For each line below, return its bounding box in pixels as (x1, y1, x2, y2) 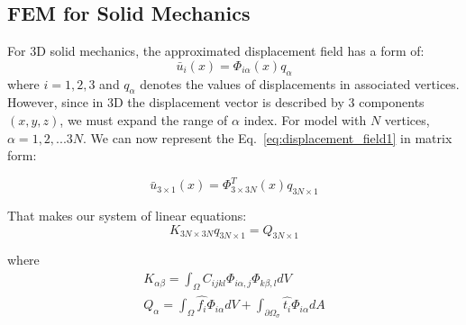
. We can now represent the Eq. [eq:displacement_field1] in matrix (83, 128, 452, 147)
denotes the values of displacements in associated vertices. (140, 74, 460, 93)
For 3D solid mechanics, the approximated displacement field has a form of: (7, 41, 425, 60)
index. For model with (243, 110, 367, 129)
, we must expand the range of (59, 110, 228, 129)
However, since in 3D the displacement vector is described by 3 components (7, 93, 425, 112)
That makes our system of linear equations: (7, 206, 247, 225)
